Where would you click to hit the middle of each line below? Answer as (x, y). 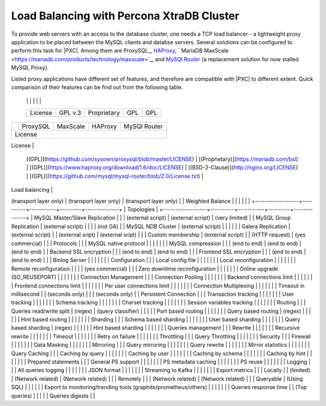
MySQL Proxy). (30, 68)
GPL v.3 (70, 113)
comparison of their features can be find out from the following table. (97, 87)
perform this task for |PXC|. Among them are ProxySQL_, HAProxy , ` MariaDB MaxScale (120, 51)
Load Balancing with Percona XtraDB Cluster (125, 16)
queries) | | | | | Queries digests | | (53, 396)
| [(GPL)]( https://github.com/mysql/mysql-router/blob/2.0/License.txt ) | (115, 176)
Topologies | (142, 209)
